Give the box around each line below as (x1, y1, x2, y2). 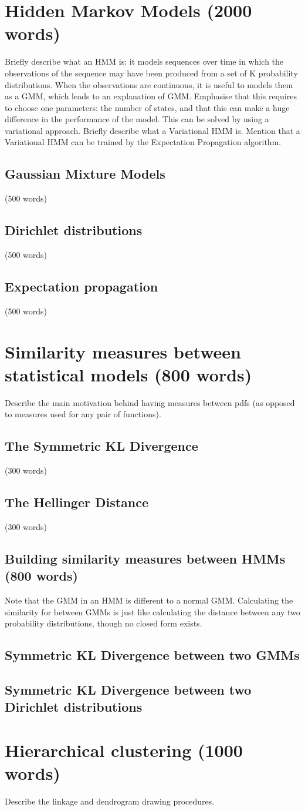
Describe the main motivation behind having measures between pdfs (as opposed (5, 396, 295, 408)
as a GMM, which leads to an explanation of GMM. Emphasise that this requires (5, 90, 297, 102)
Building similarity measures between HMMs (5, 549, 286, 567)
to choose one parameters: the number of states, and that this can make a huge (5, 101, 290, 113)
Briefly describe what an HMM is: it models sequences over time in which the (5, 55, 284, 68)
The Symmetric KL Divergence (5, 437, 198, 455)
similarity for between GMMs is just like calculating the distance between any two (5, 605, 300, 618)
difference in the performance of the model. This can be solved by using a (5, 113, 269, 125)
